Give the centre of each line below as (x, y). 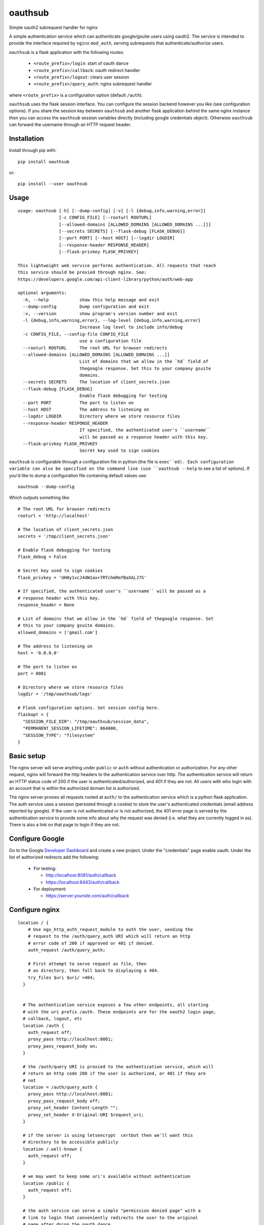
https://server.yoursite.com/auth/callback (88, 896)
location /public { (46, 1183)
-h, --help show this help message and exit (91, 300)
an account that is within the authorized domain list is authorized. (75, 788)
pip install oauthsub (44, 161)
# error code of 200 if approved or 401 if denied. (91, 943)
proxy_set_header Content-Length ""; (73, 1108)
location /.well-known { (53, 1149)
